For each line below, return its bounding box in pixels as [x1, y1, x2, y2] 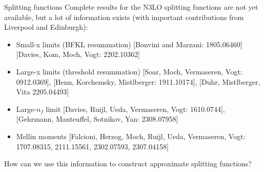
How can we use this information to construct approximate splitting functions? [4, 158, 252, 169]
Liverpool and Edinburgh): [4, 22, 88, 32]
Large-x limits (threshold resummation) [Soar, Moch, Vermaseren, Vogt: [16, 66, 242, 77]
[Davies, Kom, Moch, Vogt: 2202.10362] [16, 49, 140, 60]
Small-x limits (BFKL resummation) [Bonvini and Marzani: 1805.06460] [16, 39, 242, 49]
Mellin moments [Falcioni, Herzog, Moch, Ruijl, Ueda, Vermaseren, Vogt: [16, 130, 246, 141]
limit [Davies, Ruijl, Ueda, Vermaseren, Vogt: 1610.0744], [46, 103, 225, 114]
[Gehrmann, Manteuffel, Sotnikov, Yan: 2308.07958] [16, 113, 178, 124]
